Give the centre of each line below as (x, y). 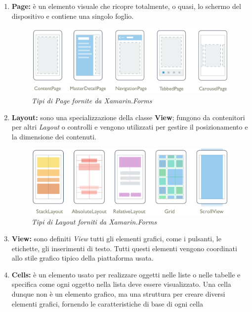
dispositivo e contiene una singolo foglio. (73, 16)
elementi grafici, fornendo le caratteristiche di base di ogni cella (107, 303)
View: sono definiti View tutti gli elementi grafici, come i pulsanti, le (116, 239)
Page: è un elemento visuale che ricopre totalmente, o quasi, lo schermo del (126, 6)
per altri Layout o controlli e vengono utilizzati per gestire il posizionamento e (130, 127)
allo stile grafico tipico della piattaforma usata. (83, 258)
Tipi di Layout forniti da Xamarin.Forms (94, 222)
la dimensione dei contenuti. (54, 136)
